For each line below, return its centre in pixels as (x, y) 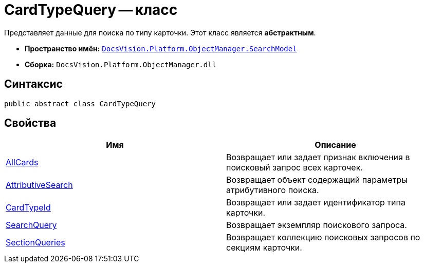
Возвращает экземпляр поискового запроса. (317, 225)
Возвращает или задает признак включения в (318, 157)
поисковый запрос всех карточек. (294, 168)
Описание (335, 145)
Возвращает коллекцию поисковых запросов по (323, 237)
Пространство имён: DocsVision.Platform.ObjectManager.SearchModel (161, 48)
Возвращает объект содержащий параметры (317, 180)
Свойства (30, 123)
